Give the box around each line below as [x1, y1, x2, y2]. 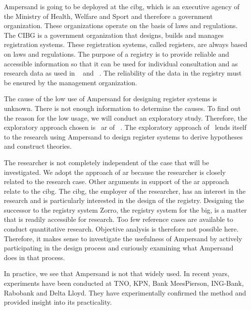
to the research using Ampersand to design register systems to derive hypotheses [4, 131, 243, 141]
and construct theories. [4, 141, 72, 151]
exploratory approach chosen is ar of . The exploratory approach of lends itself [4, 122, 247, 132]
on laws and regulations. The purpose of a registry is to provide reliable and [4, 48, 229, 59]
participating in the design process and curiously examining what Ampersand [4, 243, 234, 253]
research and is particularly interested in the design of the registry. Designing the [4, 195, 244, 205]
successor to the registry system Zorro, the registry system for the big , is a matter [4, 204, 247, 215]
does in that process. [4, 252, 65, 262]
